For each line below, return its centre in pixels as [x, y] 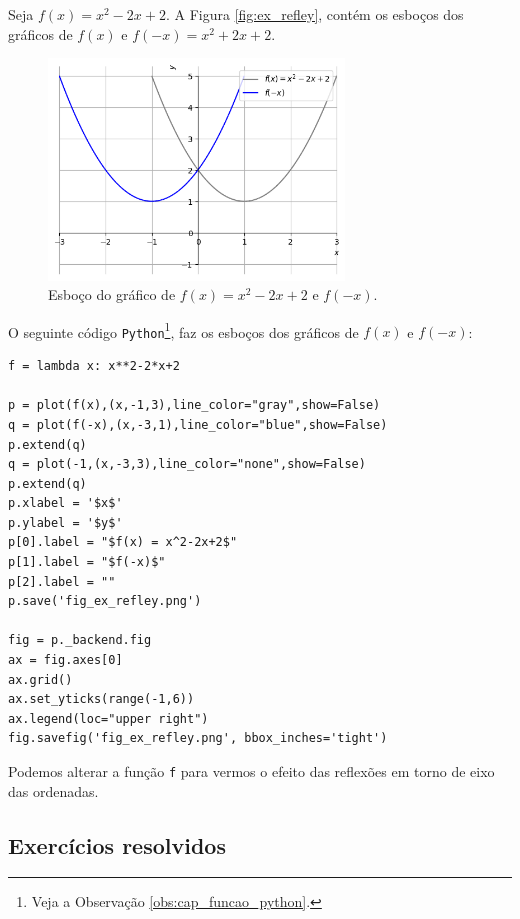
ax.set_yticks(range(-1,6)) [101, 699]
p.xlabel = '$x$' [65, 503]
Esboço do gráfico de [112, 294]
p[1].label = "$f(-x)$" [87, 562]
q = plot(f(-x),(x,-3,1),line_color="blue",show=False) [198, 424]
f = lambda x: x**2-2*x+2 [94, 366]
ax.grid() [40, 679]
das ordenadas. [53, 790]
